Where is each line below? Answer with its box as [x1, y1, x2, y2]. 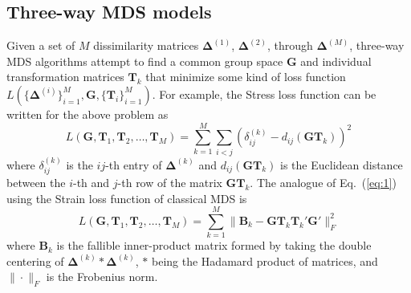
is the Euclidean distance [280, 156, 403, 173]
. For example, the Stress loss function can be [152, 85, 376, 102]
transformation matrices [6, 68, 124, 85]
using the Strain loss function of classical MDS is [6, 189, 247, 206]
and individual [300, 52, 372, 69]
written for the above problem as [6, 105, 169, 122]
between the [6, 173, 66, 190]
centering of [6, 252, 64, 269]
